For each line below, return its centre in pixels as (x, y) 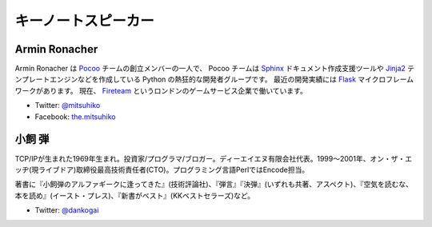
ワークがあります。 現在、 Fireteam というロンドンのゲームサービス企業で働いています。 (161, 90)
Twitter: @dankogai (67, 210)
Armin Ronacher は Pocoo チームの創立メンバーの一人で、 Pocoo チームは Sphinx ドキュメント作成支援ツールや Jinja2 (210, 69)
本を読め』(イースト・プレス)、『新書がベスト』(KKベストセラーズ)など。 (135, 195)
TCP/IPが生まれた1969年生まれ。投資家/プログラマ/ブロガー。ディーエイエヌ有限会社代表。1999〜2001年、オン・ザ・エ (213, 158)
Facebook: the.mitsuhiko (75, 117)
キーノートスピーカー (85, 21)
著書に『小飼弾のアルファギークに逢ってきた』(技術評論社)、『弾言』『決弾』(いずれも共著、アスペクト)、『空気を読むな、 (214, 185)
